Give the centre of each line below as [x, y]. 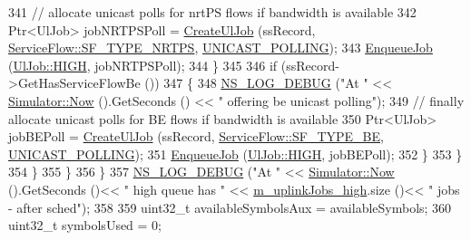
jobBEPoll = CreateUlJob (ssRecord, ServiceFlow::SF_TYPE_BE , [196, 136]
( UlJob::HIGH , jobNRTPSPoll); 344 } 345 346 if [143, 65]
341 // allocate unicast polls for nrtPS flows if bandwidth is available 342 [212, 12]
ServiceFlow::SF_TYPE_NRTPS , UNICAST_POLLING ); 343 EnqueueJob [221, 48]
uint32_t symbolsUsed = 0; [85, 225]
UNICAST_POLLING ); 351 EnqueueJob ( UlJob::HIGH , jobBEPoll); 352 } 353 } [235, 154]
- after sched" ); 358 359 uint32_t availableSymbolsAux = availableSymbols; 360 [230, 207]
